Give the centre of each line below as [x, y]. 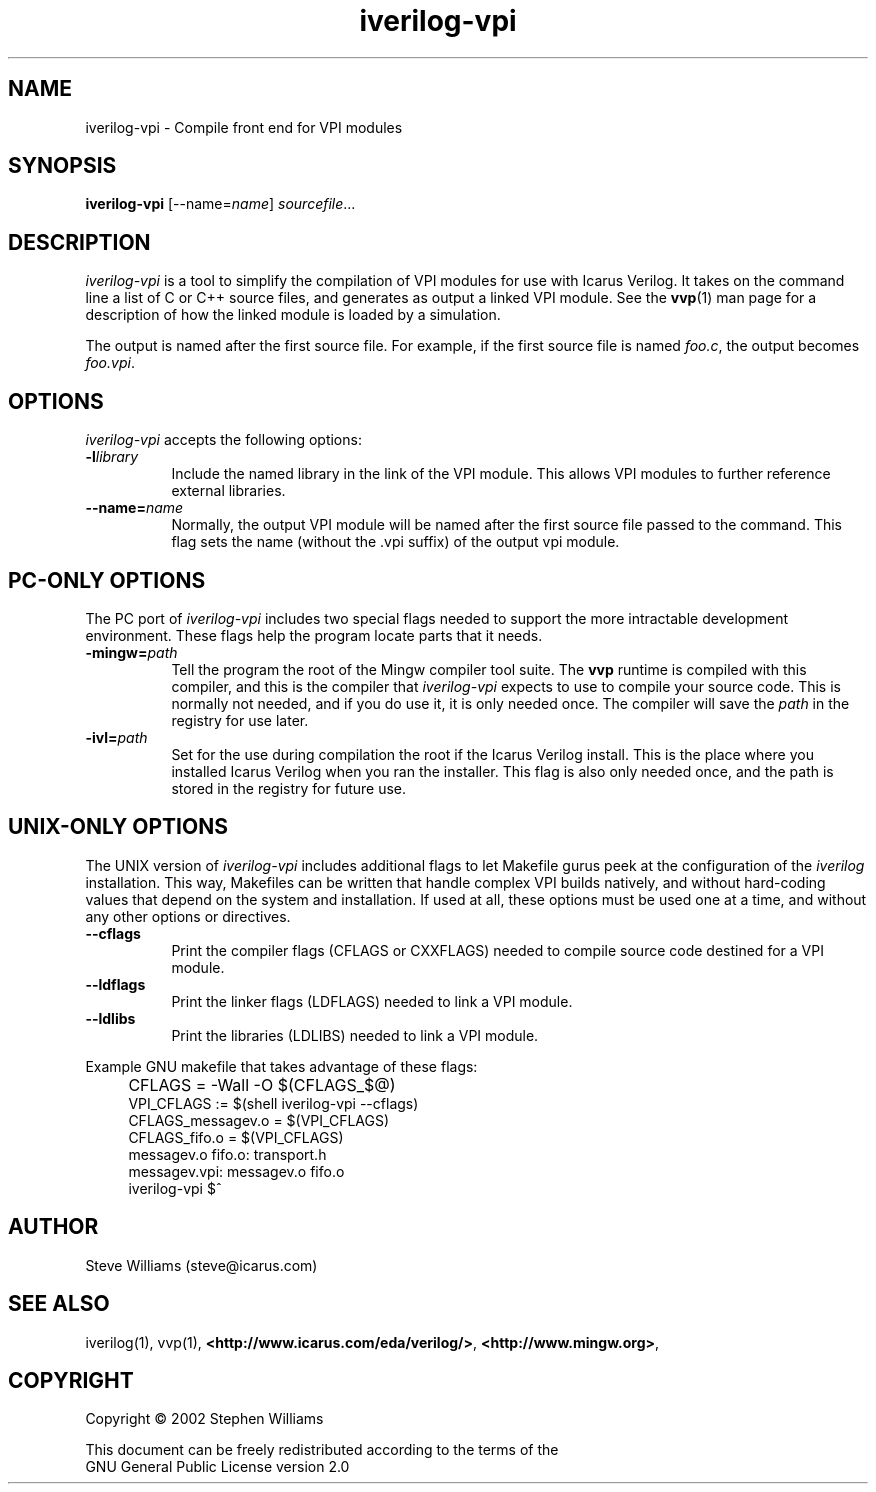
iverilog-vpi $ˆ [175, 1188]
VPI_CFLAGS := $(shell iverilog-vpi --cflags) [273, 1103]
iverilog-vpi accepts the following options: [223, 440]
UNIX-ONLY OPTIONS [118, 827]
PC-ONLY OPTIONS [107, 580]
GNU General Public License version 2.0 [217, 1467]
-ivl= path [116, 737]
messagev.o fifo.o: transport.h [227, 1154]
